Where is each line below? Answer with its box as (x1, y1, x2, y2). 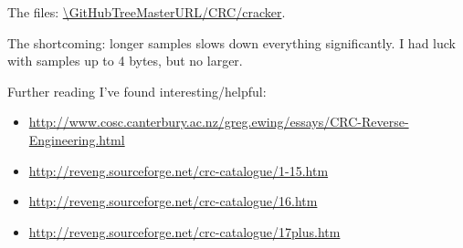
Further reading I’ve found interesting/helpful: (7, 81, 267, 100)
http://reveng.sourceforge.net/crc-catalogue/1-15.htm (28, 160, 329, 180)
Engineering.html (28, 129, 125, 149)
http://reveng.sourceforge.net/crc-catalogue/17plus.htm (28, 222, 341, 241)
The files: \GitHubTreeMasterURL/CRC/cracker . (7, 3, 286, 21)
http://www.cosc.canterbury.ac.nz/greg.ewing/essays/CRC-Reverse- (28, 112, 409, 131)
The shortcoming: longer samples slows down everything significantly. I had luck (7, 33, 456, 52)
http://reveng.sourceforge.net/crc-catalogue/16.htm (28, 191, 318, 211)
